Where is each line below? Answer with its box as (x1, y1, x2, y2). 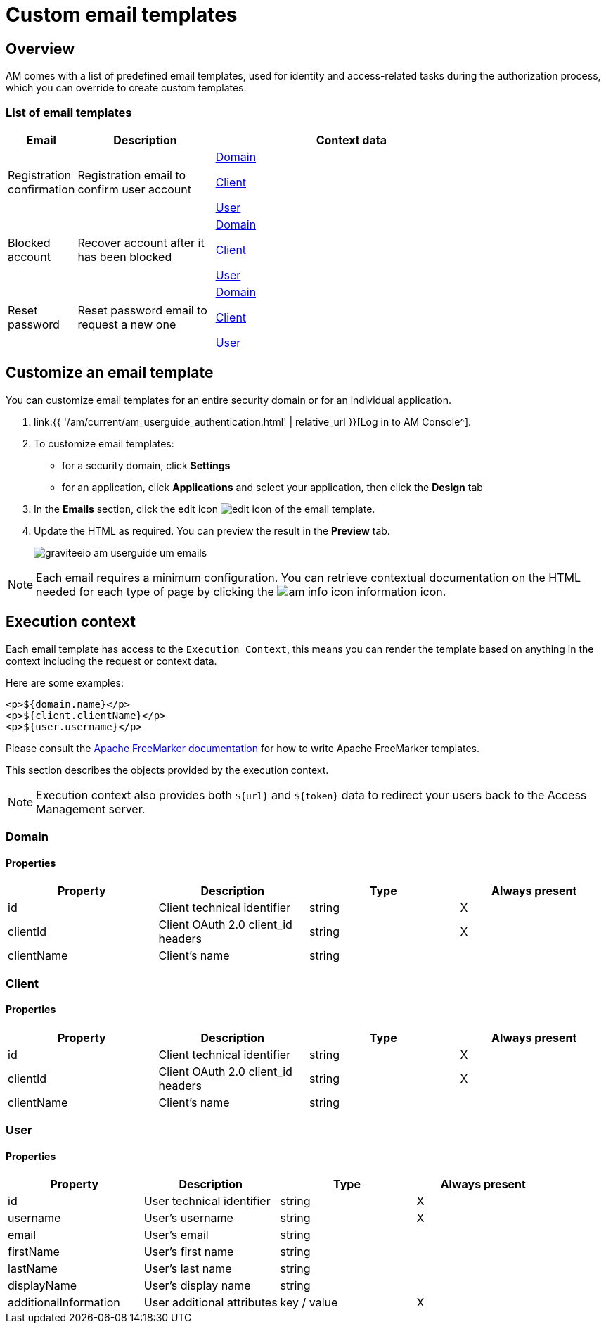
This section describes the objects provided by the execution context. (6, 763, 329, 776)
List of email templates (6, 105, 132, 120)
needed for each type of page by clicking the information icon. (36, 584, 446, 599)
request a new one (77, 317, 176, 331)
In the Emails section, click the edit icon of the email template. (34, 502, 375, 515)
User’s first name (143, 1245, 234, 1259)
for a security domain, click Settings (62, 459, 231, 471)
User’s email (143, 1228, 209, 1242)
